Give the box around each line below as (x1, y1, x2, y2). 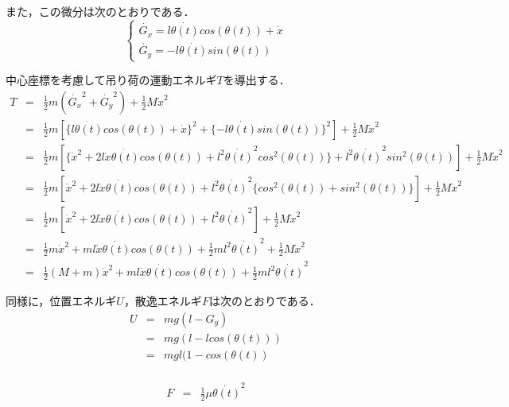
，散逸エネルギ (123, 292, 202, 308)
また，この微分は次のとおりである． (6, 3, 195, 19)
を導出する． (223, 72, 290, 88)
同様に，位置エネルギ (6, 292, 117, 308)
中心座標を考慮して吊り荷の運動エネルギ (6, 72, 217, 88)
